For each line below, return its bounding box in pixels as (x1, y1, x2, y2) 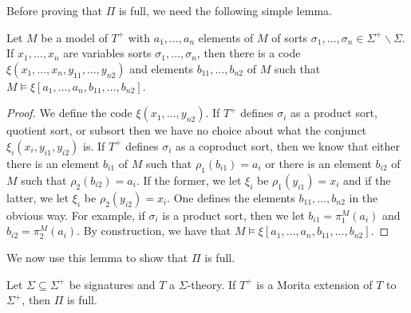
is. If (83, 137, 105, 154)
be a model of (41, 29, 108, 45)
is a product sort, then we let (162, 206, 305, 223)
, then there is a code (196, 45, 301, 61)
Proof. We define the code (6, 104, 132, 121)
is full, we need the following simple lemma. (119, 2, 332, 18)
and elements (129, 60, 193, 76)
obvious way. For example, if (6, 206, 145, 223)
